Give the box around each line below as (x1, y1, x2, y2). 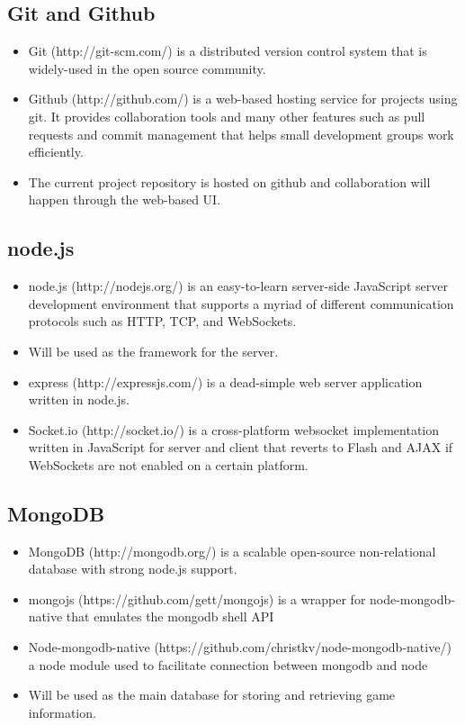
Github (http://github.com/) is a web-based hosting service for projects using (28, 89, 458, 108)
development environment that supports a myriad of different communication (28, 294, 454, 313)
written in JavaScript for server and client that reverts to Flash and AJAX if (28, 438, 453, 457)
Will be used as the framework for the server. (28, 341, 279, 360)
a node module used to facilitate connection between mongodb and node (28, 655, 428, 674)
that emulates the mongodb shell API (66, 607, 274, 626)
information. (28, 702, 96, 721)
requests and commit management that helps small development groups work (28, 124, 454, 143)
